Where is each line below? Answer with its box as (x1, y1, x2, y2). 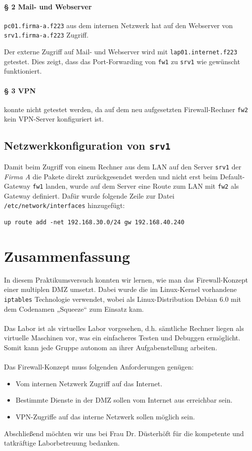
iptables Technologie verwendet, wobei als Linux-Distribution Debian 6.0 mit (4, 293, 242, 304)
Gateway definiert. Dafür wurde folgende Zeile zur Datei (4, 190, 174, 201)
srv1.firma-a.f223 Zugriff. (4, 30, 89, 40)
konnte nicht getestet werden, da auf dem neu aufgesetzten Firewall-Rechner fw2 (4, 104, 248, 114)
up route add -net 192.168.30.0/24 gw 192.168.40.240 (4, 219, 185, 226)
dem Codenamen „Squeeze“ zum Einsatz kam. (4, 303, 144, 314)
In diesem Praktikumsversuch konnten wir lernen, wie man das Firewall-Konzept (4, 274, 248, 285)
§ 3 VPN (4, 85, 36, 95)
